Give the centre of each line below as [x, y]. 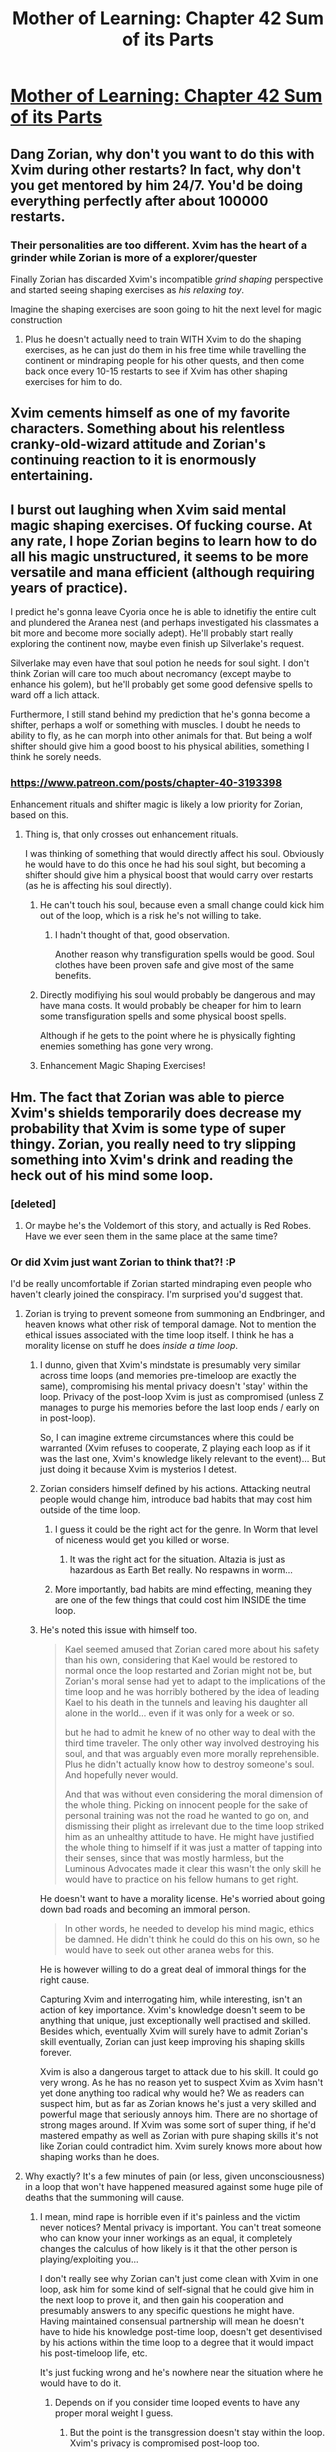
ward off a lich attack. [55, 695]
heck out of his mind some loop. [112, 1175]
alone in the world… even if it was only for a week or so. [179, 1713]
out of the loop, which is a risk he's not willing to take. [150, 916]
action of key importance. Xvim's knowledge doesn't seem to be [172, 2010]
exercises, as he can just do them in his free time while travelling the [165, 349]
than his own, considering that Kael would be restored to [181, 1660]
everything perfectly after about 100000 [139, 200]
